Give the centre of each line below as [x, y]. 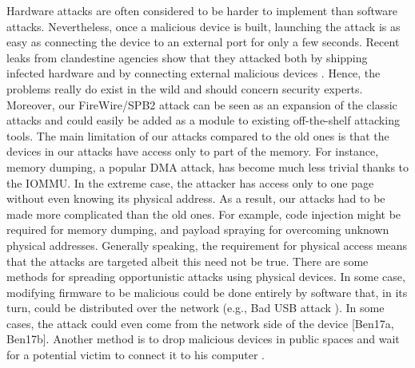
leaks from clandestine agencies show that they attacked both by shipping [187, 57]
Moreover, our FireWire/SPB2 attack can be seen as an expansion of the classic [202, 104]
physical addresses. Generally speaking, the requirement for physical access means [207, 245]
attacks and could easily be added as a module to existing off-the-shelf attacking [203, 120]
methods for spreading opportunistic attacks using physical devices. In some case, [206, 277]
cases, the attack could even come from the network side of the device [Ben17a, [200, 323]
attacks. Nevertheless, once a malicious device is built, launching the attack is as [204, 26]
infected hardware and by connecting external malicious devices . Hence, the [194, 73]
